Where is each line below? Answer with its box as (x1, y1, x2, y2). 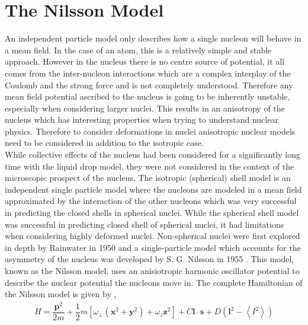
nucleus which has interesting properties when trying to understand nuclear (5, 113, 278, 126)
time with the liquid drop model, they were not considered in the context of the (5, 160, 294, 172)
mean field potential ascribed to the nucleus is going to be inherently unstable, (5, 90, 290, 103)
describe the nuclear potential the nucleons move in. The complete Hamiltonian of (5, 276, 303, 288)
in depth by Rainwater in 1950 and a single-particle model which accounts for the (5, 241, 301, 253)
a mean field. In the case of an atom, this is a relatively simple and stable (5, 43, 272, 56)
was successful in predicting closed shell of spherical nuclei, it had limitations (5, 218, 284, 230)
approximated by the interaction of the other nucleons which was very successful (5, 195, 297, 207)
